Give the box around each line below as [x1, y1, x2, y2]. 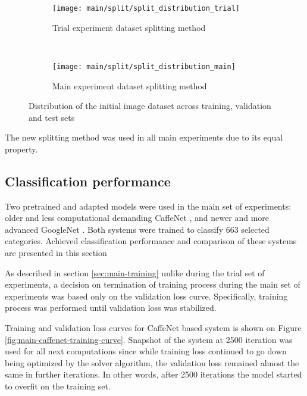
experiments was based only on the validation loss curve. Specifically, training [5, 289, 288, 302]
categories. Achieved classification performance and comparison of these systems [5, 235, 297, 247]
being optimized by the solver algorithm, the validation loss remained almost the [5, 356, 299, 369]
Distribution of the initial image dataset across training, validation [29, 99, 271, 112]
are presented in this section [5, 247, 107, 259]
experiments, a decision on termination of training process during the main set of [5, 278, 300, 291]
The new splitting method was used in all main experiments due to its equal [5, 131, 283, 144]
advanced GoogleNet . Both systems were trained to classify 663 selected [5, 223, 270, 235]
